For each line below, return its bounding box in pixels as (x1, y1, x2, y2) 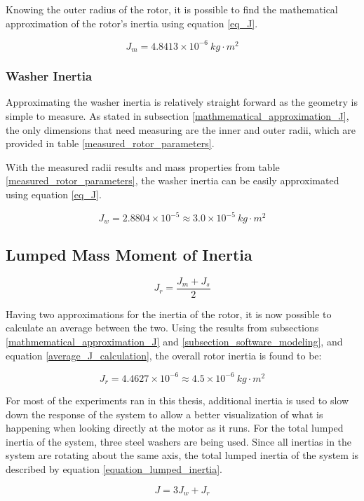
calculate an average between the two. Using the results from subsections (6, 320, 319, 335)
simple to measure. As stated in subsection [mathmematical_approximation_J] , (6, 108, 349, 123)
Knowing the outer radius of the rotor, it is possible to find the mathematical (6, 2, 338, 16)
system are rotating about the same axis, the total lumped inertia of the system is (6, 448, 359, 462)
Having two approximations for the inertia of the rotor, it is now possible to (6, 306, 332, 321)
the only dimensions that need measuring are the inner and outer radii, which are (6, 122, 356, 137)
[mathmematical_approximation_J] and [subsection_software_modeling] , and (6, 334, 343, 348)
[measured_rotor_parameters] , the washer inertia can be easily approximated (6, 173, 339, 188)
